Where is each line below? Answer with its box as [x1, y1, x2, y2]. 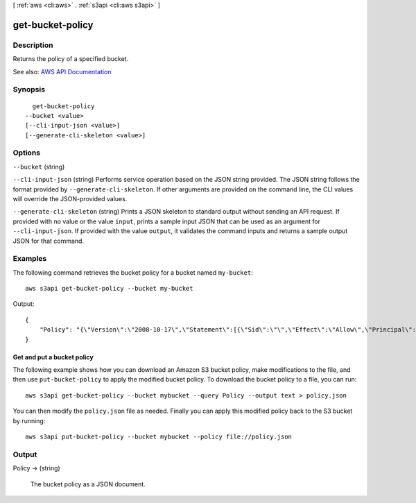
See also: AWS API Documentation [12, 67, 112, 76]
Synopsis [12, 85, 45, 94]
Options [12, 148, 41, 157]
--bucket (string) [12, 162, 65, 171]
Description [12, 40, 53, 50]
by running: [12, 416, 46, 425]
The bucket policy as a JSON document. [30, 479, 146, 488]
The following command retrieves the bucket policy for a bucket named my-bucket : [12, 268, 253, 277]
